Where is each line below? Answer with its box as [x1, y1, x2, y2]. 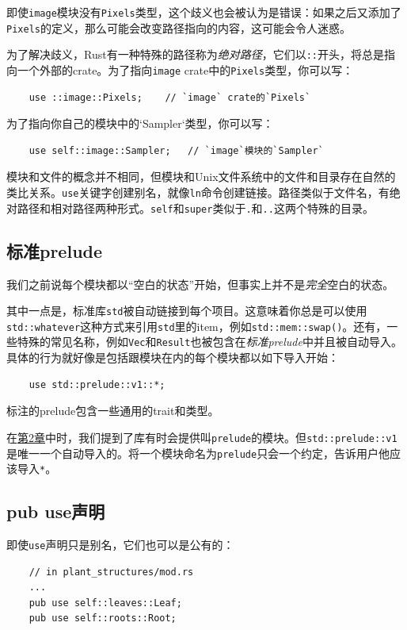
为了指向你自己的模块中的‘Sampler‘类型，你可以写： [6, 115, 274, 132]
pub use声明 [6, 499, 105, 524]
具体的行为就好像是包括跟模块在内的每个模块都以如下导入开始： [6, 349, 339, 366]
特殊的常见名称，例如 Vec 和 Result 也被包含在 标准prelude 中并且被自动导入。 [17, 333, 402, 350]
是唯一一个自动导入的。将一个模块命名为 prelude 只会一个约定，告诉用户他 [6, 444, 390, 461]
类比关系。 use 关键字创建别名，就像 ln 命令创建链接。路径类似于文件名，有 [6, 184, 390, 200]
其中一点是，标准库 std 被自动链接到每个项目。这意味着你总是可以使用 [6, 302, 367, 319]
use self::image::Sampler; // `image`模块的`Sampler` [29, 144, 324, 156]
